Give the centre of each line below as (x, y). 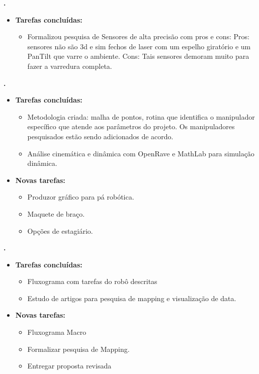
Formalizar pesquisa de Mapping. (78, 349)
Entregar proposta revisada (69, 366)
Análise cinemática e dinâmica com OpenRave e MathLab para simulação (141, 153)
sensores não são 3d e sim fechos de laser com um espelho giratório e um (139, 46)
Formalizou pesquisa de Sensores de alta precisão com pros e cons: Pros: (138, 36)
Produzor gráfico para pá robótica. (81, 197)
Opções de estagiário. (60, 230)
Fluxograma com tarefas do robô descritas (92, 281)
